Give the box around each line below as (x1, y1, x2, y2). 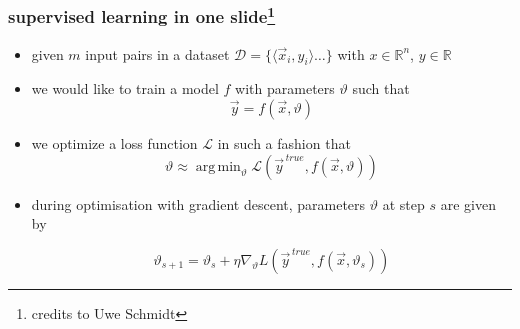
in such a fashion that (217, 133, 351, 154)
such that (352, 78, 410, 99)
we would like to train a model (31, 78, 219, 99)
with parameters (235, 78, 335, 99)
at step (382, 193, 425, 214)
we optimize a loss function (31, 133, 198, 154)
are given (440, 193, 496, 214)
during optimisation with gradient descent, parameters (31, 193, 366, 214)
